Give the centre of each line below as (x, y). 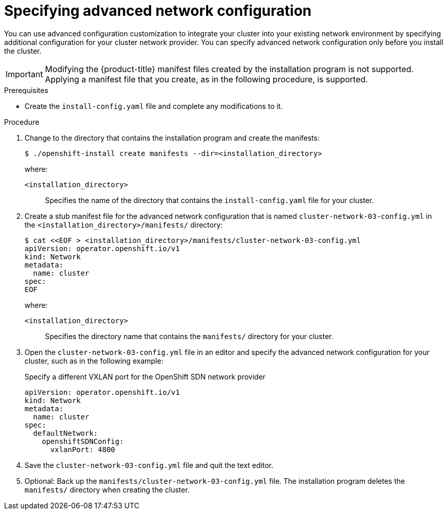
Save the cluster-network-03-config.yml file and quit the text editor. (149, 465)
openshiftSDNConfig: (83, 441)
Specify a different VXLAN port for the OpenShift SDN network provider (145, 376)
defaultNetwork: (65, 433)
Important (24, 74)
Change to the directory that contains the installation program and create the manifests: (172, 138)
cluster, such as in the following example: (94, 361)
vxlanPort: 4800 (83, 449)
